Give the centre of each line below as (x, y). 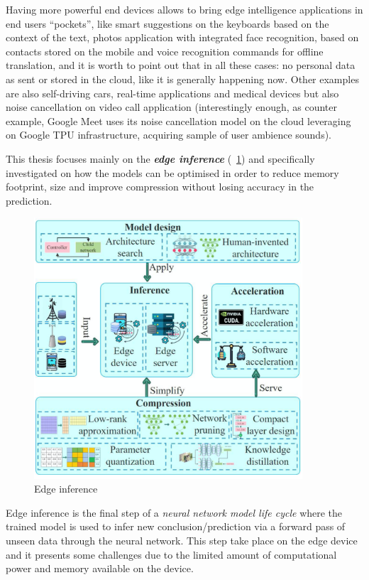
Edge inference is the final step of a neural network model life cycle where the (174, 512)
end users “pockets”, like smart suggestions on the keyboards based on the (167, 23)
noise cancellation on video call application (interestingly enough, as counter (171, 107)
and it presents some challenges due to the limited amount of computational (171, 554)
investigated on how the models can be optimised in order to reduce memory (172, 172)
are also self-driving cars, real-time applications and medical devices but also (172, 93)
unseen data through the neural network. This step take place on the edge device (182, 540)
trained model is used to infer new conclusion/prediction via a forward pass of (176, 526)
